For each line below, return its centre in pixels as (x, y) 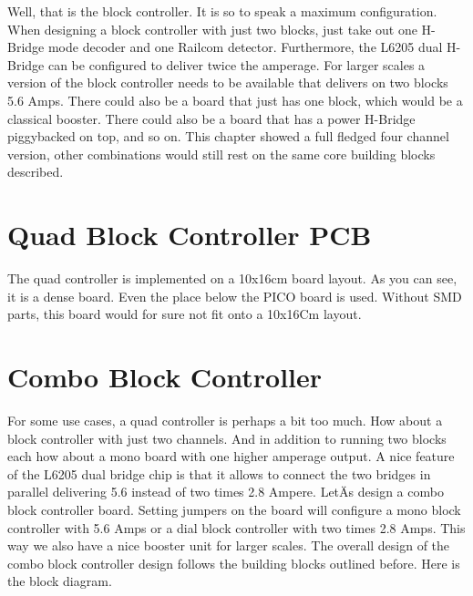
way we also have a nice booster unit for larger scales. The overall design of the (229, 545)
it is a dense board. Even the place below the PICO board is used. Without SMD (235, 296)
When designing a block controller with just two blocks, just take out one (212, 29)
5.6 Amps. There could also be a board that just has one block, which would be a (235, 100)
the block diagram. (60, 581)
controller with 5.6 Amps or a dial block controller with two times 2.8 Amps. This (236, 527)
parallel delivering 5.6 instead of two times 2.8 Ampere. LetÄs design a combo (226, 492)
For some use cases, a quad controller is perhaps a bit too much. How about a (225, 420)
